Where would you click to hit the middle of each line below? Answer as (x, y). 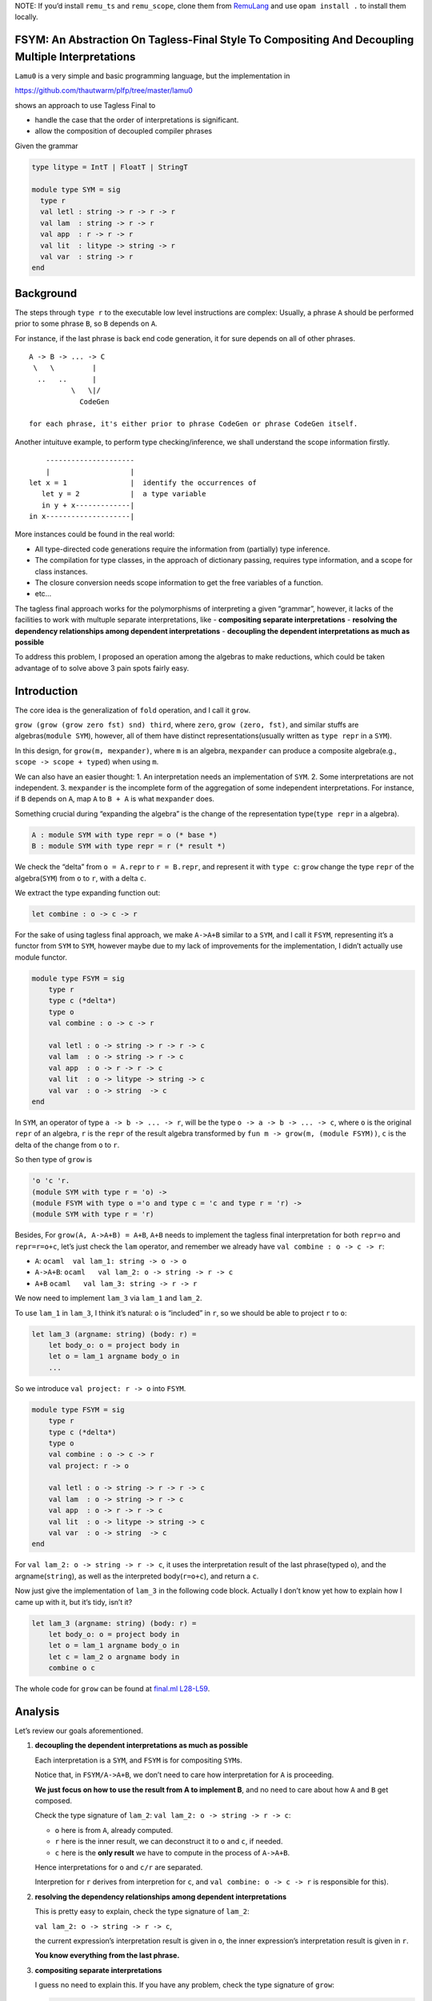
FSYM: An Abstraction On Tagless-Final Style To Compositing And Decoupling (214, 40)
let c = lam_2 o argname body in (114, 1656)
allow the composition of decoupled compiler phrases (123, 131)
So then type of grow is (53, 1160)
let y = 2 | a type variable (124, 494)
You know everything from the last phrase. (107, 1955)
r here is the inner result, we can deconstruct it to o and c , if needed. (169, 1842)
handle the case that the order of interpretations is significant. (137, 120)
